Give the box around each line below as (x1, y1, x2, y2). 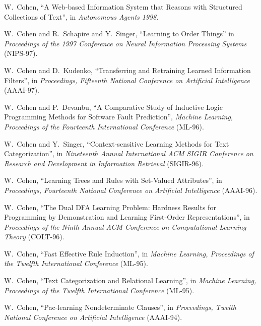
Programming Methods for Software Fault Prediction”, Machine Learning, (4, 111, 233, 122)
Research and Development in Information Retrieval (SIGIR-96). (4, 158, 204, 168)
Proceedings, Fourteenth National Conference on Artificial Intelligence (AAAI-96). (4, 184, 257, 195)
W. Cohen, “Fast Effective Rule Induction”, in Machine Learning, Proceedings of (4, 248, 254, 258)
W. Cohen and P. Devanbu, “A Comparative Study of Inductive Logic (4, 101, 223, 112)
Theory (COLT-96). (4, 231, 64, 242)
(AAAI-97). (4, 85, 39, 95)
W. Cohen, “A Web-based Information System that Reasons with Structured (4, 2, 242, 12)
